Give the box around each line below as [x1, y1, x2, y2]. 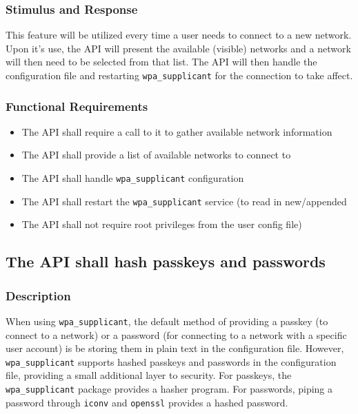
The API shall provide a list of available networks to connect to [21, 147, 291, 162]
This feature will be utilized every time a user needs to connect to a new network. [6, 28, 352, 42]
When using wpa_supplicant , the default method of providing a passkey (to [6, 313, 328, 328]
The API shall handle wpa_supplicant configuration [21, 171, 244, 185]
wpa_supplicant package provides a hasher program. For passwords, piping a [6, 382, 333, 396]
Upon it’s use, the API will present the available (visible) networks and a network [6, 41, 351, 55]
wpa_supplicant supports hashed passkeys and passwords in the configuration [6, 354, 337, 369]
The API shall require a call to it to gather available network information [21, 124, 332, 138]
